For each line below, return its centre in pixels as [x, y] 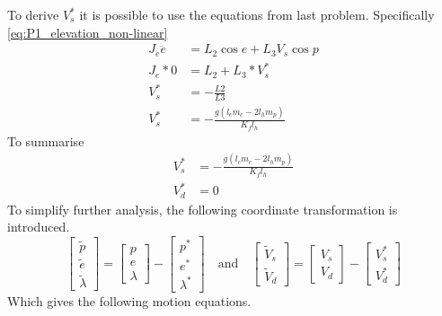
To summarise [46, 140]
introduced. [39, 227]
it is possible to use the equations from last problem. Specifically [257, 14]
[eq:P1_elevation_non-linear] [88, 32]
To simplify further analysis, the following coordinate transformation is [203, 209]
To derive [33, 14]
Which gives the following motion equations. [129, 300]
